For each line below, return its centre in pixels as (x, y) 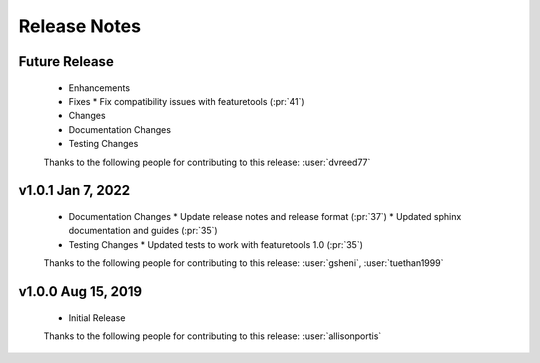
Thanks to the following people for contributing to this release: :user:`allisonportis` (212, 336)
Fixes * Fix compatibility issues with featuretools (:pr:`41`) (186, 101)
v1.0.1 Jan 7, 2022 (74, 190)
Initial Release (97, 317)
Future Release (66, 61)
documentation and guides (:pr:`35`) (143, 231)
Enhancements (99, 87)
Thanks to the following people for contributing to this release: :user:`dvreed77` (207, 162)
